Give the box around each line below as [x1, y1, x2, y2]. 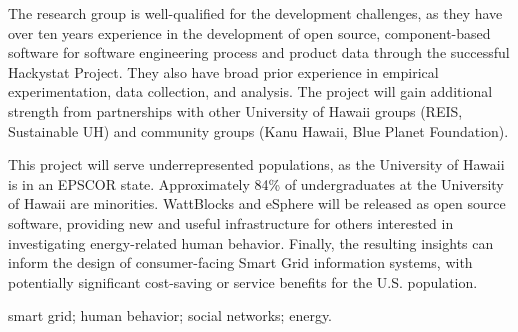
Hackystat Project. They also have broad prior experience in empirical [8, 61, 439, 82]
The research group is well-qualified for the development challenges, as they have [8, 3, 503, 23]
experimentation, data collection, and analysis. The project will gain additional [8, 81, 493, 102]
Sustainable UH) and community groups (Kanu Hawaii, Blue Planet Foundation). [8, 120, 509, 141]
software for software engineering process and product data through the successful [8, 42, 510, 63]
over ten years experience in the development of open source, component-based [8, 22, 491, 43]
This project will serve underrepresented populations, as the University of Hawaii [8, 154, 505, 175]
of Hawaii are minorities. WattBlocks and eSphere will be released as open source [8, 193, 506, 214]
